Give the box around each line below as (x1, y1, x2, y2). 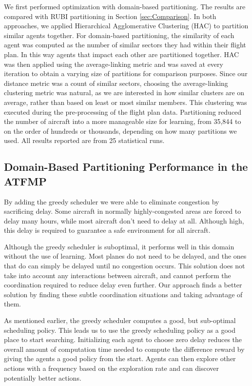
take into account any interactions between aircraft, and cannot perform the (4, 270, 231, 280)
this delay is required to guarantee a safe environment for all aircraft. (4, 225, 211, 235)
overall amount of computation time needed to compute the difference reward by (4, 344, 245, 354)
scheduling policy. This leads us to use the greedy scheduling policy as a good (4, 325, 236, 335)
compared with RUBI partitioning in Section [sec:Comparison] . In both (4, 11, 216, 21)
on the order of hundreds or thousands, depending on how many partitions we (4, 125, 237, 136)
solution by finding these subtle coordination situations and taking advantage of (4, 289, 243, 299)
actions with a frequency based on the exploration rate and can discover (4, 363, 219, 373)
